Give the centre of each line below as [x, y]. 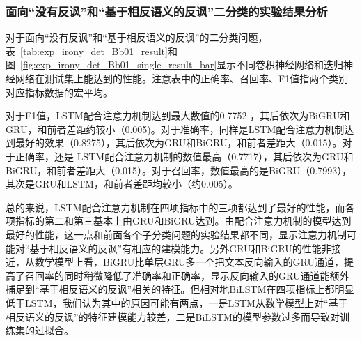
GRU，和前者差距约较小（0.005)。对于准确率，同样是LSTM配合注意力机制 [175, 129]
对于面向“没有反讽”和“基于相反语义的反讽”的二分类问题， [137, 37]
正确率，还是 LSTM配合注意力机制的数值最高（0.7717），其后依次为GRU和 [184, 156]
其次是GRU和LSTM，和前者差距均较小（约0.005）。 [122, 184]
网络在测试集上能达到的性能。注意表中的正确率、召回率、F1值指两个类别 [182, 78]
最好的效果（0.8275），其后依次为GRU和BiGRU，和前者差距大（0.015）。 [179, 143]
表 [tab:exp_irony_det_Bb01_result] [87, 51]
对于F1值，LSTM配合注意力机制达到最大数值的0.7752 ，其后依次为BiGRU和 [178, 115]
